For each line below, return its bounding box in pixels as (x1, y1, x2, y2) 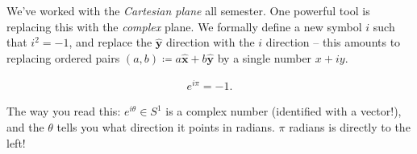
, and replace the (69, 34, 152, 51)
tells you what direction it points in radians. (56, 119, 275, 136)
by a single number (217, 49, 312, 66)
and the (6, 119, 44, 136)
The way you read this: (6, 103, 121, 120)
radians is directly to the (289, 119, 411, 136)
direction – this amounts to (265, 34, 401, 51)
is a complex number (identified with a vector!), (165, 103, 402, 120)
